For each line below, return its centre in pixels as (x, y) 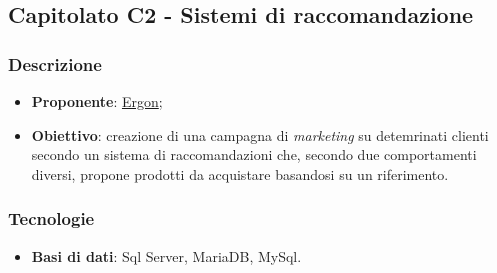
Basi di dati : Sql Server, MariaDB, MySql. (166, 255)
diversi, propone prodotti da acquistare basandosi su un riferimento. (240, 173)
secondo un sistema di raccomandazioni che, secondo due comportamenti (254, 154)
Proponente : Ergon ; (97, 101)
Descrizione (55, 63)
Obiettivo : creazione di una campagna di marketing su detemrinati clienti (260, 134)
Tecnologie (51, 218)
